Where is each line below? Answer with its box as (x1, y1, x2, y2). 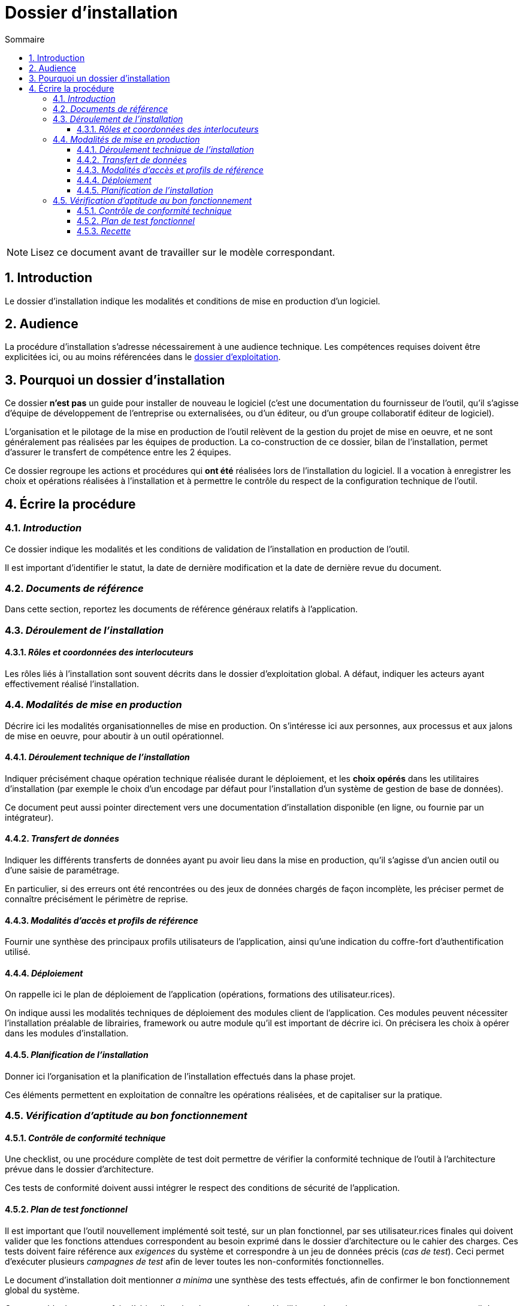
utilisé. (5, 947, 31, 957)
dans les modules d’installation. (5, 1028, 129, 1039)
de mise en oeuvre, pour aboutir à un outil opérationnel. (5, 730, 224, 741)
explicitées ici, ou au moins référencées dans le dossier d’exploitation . (5, 352, 281, 362)
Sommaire (5, 34, 45, 44)
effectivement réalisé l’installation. (5, 678, 140, 689)
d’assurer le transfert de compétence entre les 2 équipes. (5, 447, 231, 458)
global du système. (5, 1284, 80, 1295)
